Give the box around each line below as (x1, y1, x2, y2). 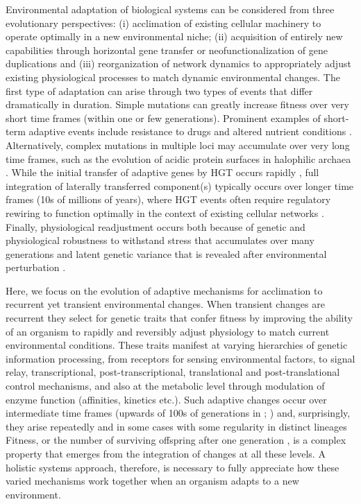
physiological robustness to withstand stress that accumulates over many (6, 233, 314, 247)
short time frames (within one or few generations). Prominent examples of (6, 110, 321, 125)
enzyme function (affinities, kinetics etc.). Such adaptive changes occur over (6, 392, 327, 406)
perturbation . (6, 260, 66, 275)
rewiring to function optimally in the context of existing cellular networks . (6, 205, 324, 220)
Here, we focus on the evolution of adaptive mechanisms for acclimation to (6, 283, 323, 297)
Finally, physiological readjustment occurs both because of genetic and (6, 219, 305, 234)
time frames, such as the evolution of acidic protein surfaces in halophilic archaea (6, 151, 351, 166)
